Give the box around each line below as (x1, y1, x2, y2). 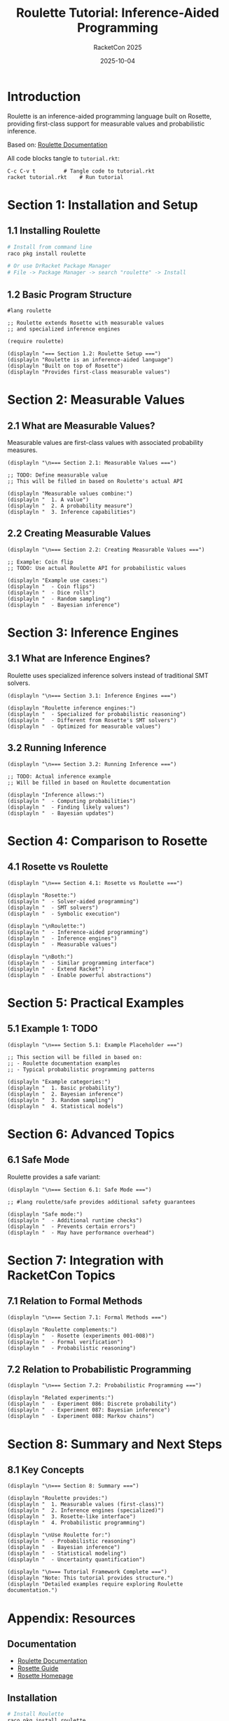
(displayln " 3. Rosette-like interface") (7, 1513, 137, 1520)
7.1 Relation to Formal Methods (7, 1295, 143, 1307)
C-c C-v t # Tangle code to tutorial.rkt (7, 167, 155, 175)
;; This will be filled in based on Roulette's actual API (7, 478, 183, 485)
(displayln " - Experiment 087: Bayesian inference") (7, 1407, 171, 1414)
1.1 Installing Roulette (7, 225, 101, 237)
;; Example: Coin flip (7, 558, 74, 566)
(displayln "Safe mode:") (7, 1211, 83, 1218)
